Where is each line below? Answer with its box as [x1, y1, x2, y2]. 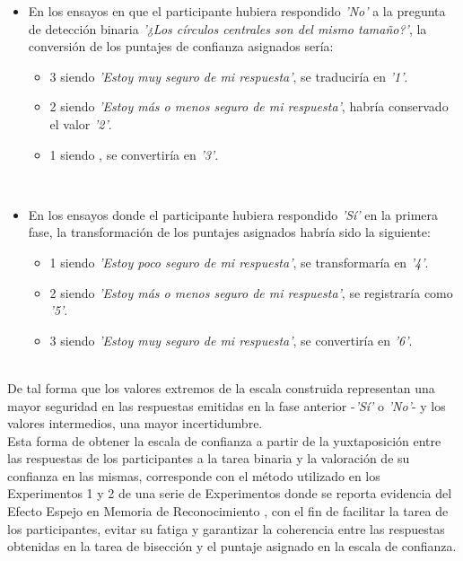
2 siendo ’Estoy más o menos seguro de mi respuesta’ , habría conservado [49, 97, 449, 116]
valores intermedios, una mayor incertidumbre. [7, 414, 263, 433]
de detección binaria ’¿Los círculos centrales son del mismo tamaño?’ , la [28, 19, 427, 38]
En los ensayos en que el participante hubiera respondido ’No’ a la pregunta [28, 2, 446, 20]
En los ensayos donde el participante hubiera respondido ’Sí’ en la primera [28, 205, 439, 224]
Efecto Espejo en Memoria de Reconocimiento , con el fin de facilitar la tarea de [7, 502, 449, 521]
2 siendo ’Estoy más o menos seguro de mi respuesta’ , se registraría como [49, 283, 453, 302]
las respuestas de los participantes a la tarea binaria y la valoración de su [7, 449, 410, 468]
